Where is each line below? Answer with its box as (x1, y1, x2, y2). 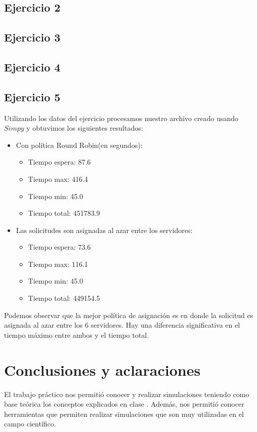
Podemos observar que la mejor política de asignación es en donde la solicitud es (4, 309, 253, 320)
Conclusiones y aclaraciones (4, 359, 201, 380)
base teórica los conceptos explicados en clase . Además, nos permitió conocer (4, 399, 244, 409)
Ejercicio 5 (4, 89, 61, 104)
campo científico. (4, 418, 56, 429)
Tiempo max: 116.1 (28, 258, 88, 269)
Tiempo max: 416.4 (28, 173, 88, 184)
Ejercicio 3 (4, 29, 61, 45)
